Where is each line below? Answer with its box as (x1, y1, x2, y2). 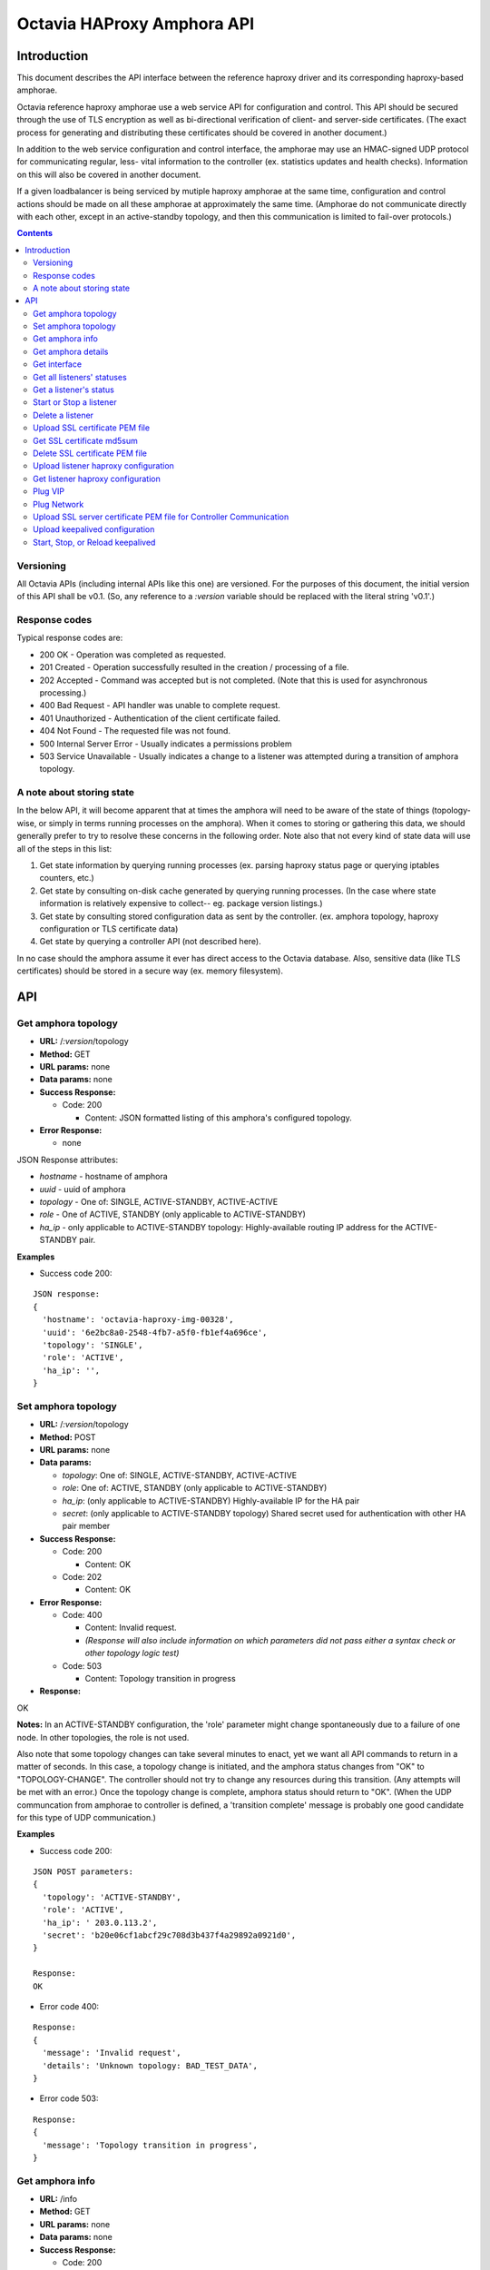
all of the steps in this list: (16, 843, 113, 854)
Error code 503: (39, 2093, 99, 2104)
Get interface (33, 359, 82, 370)
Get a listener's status (33, 384, 115, 395)
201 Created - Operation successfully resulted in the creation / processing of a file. (39, 662, 349, 673)
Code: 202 (62, 1571, 103, 1582)
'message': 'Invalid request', (42, 2048, 181, 2058)
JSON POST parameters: (33, 1867, 134, 1877)
